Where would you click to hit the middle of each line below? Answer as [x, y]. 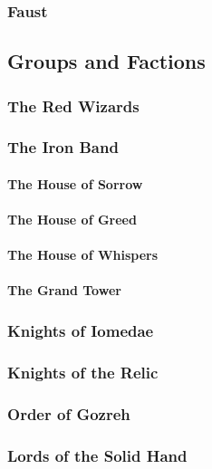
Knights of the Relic [83, 372]
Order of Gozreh [69, 413]
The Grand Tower [64, 290]
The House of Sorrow [75, 183]
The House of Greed [72, 220]
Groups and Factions [106, 61]
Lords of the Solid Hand [97, 455]
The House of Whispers [83, 255]
